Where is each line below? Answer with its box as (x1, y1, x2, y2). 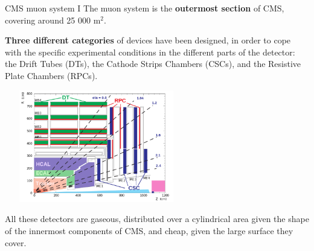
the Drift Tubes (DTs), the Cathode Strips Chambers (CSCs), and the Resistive (5, 57, 301, 70)
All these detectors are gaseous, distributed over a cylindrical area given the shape (5, 212, 309, 225)
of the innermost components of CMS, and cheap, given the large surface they (5, 224, 293, 237)
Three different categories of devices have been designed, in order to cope (5, 34, 291, 46)
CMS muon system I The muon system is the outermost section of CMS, (5, 2, 284, 14)
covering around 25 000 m (5, 13, 101, 26)
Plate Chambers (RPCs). (5, 69, 98, 81)
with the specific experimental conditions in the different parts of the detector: (5, 45, 295, 58)
